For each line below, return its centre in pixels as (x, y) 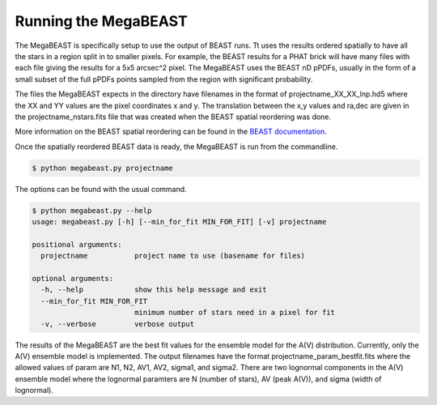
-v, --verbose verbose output (117, 324)
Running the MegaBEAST (101, 21)
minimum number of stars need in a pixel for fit (235, 313)
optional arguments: (72, 278)
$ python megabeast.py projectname (102, 168)
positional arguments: (77, 244)
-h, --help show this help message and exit (154, 290)
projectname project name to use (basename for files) (173, 256)
